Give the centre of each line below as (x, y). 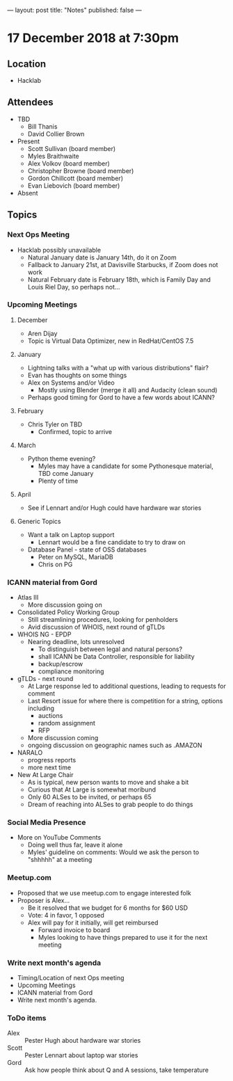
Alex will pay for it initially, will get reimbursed (93, 922)
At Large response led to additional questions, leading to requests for (127, 686)
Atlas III (28, 598)
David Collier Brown (56, 134)
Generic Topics (39, 521)
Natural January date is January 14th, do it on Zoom (102, 257)
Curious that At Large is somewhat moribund (92, 790)
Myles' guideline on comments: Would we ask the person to (113, 852)
